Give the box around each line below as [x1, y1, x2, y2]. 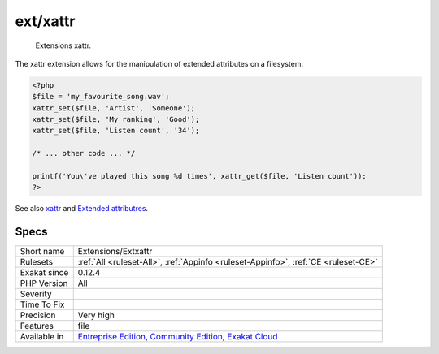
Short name [20, 246, 65, 257]
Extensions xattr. [35, 41, 92, 50]
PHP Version [20, 278, 68, 289]
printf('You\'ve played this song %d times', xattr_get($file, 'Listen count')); [32, 171, 367, 181]
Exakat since [20, 267, 69, 278]
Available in [20, 331, 64, 343]
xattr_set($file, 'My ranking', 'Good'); [32, 114, 200, 124]
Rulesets [20, 257, 53, 268]
